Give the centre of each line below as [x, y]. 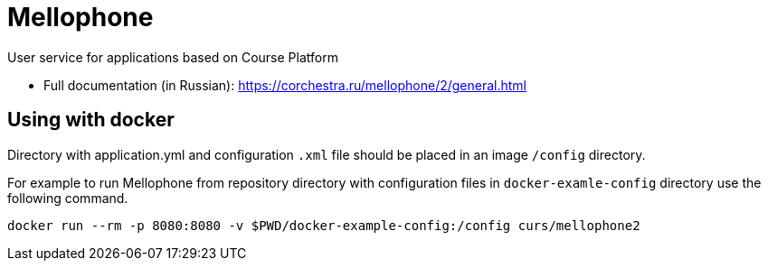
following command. [68, 198]
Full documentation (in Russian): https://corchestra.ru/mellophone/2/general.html [285, 85]
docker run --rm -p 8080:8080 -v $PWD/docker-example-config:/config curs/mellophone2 [324, 225]
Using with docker [91, 120]
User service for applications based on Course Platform [173, 57]
